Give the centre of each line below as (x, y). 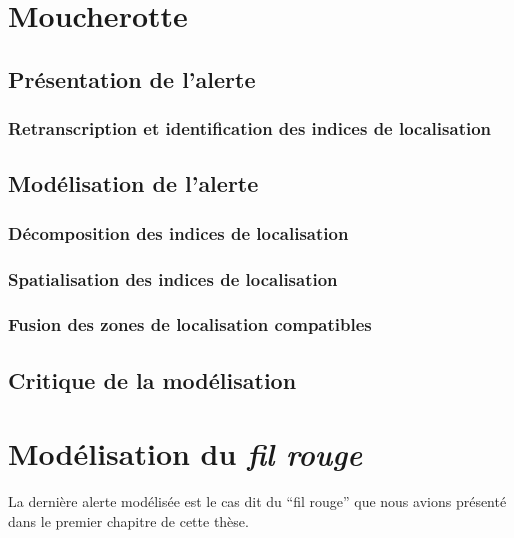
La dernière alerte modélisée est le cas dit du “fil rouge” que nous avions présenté (257, 501)
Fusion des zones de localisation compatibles (190, 324)
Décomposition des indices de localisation (178, 232)
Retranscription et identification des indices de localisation (250, 128)
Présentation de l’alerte (132, 78)
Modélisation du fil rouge (185, 454)
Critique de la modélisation (152, 379)
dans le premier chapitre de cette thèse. (128, 520)
